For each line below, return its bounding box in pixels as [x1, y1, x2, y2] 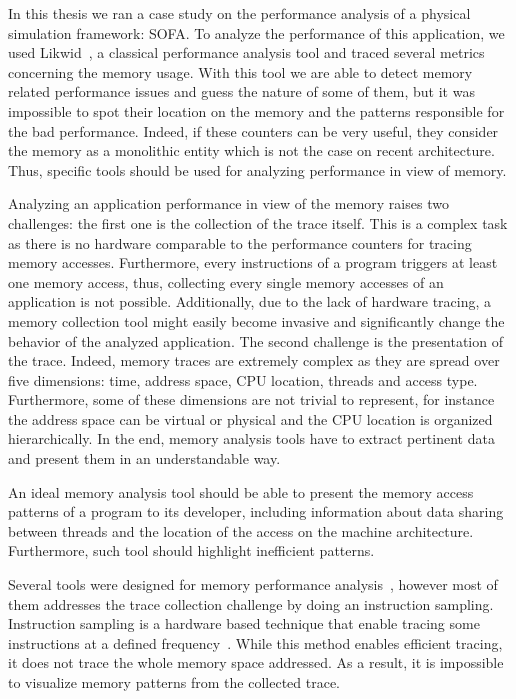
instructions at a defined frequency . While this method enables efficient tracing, [8, 632, 503, 653]
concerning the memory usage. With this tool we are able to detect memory [8, 61, 473, 82]
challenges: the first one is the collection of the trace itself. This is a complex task [8, 212, 508, 233]
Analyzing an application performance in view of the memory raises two [8, 193, 449, 214]
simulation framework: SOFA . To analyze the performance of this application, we [8, 22, 505, 43]
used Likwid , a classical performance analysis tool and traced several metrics [8, 42, 485, 63]
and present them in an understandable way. [8, 448, 281, 469]
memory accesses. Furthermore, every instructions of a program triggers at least [8, 252, 498, 273]
